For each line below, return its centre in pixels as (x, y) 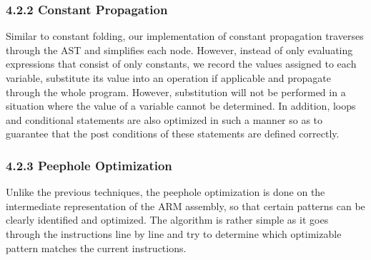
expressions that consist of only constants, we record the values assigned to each (181, 64)
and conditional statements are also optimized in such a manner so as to (164, 119)
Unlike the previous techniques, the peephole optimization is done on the (165, 192)
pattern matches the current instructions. (96, 248)
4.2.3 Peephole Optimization (89, 165)
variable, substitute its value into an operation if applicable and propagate (169, 78)
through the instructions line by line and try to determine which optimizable (174, 233)
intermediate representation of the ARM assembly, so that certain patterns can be (185, 206)
